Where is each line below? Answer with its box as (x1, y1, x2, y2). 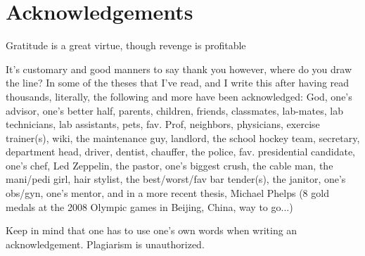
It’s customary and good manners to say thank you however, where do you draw (6, 61, 352, 76)
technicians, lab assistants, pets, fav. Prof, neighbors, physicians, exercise (6, 117, 320, 132)
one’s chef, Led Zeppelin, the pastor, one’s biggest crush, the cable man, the (6, 158, 333, 172)
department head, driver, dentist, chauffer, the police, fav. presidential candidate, (6, 144, 355, 159)
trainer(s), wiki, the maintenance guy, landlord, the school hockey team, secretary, (6, 130, 360, 145)
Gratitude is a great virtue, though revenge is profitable (6, 38, 246, 53)
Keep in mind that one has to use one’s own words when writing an (6, 223, 297, 238)
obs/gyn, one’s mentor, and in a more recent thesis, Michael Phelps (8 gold (6, 186, 329, 200)
